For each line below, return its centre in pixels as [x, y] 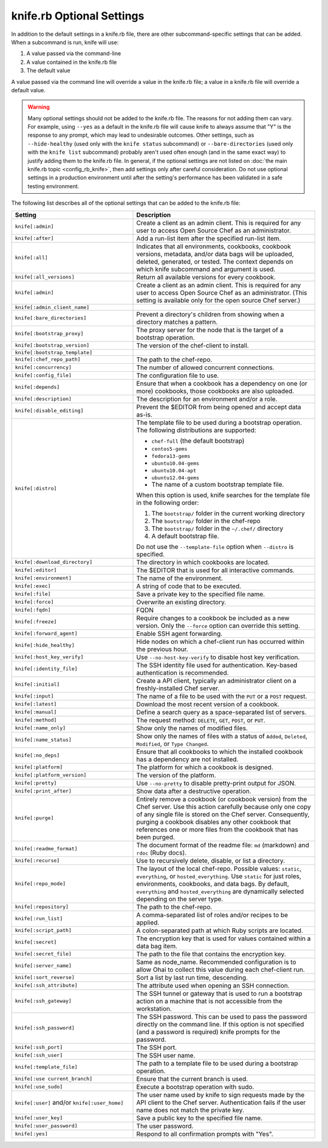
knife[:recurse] [37, 860]
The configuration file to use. [178, 375]
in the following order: [168, 502]
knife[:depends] [37, 387]
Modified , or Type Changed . [173, 743]
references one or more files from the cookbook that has [217, 829]
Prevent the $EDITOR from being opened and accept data [219, 407]
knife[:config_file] [43, 376]
